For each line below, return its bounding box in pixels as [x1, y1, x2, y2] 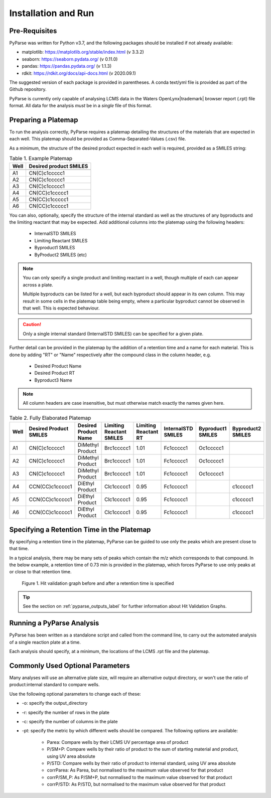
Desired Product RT [34, 370, 75, 376]
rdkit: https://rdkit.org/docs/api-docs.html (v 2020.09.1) [22, 70, 137, 76]
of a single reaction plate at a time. [9, 639, 81, 645]
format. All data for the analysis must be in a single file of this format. [9, 103, 152, 109]
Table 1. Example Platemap [9, 155, 73, 162]
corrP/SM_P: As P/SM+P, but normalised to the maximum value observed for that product [47, 774, 232, 780]
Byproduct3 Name [34, 377, 72, 383]
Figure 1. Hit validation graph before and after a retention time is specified [22, 580, 174, 586]
